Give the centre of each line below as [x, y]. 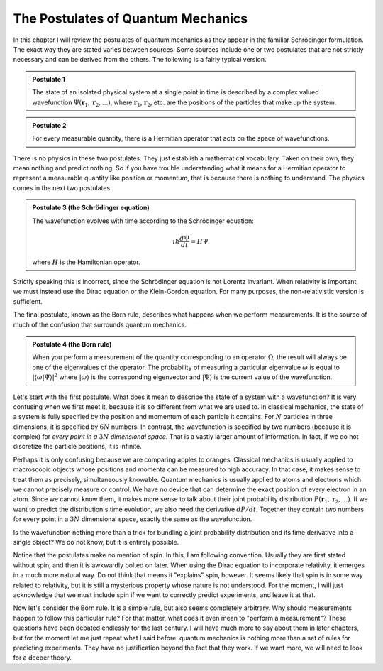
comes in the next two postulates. [63, 187]
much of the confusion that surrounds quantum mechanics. [100, 324]
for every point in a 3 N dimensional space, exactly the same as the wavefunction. [133, 519]
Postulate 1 [49, 79]
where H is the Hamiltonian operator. [87, 262]
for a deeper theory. [43, 658]
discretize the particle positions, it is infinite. [77, 447]
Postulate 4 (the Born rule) [72, 344]
